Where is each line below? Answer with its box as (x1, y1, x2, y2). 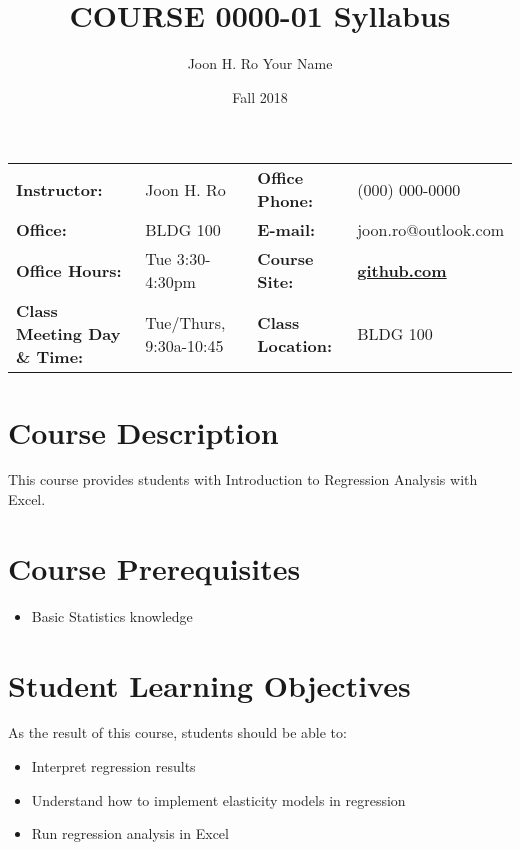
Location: (257, 333, 333, 357)
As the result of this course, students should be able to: (8, 722, 347, 743)
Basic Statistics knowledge (31, 605, 193, 626)
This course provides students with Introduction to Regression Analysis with (8, 469, 478, 490)
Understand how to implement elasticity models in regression (31, 789, 406, 810)
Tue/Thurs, (145, 310, 226, 334)
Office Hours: (16, 258, 122, 282)
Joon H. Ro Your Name (187, 53, 333, 74)
